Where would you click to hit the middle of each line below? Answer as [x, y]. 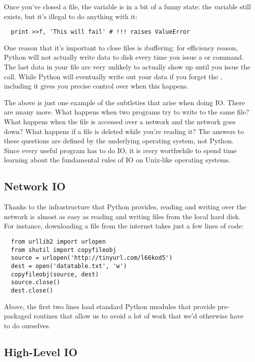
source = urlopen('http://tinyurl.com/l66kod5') [92, 258]
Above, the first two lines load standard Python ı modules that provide [110, 306]
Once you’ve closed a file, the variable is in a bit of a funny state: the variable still [127, 6]
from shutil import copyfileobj [64, 250]
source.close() [36, 283]
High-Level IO [41, 351]
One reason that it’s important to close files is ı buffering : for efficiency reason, [121, 47]
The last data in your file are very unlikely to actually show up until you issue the [127, 67]
